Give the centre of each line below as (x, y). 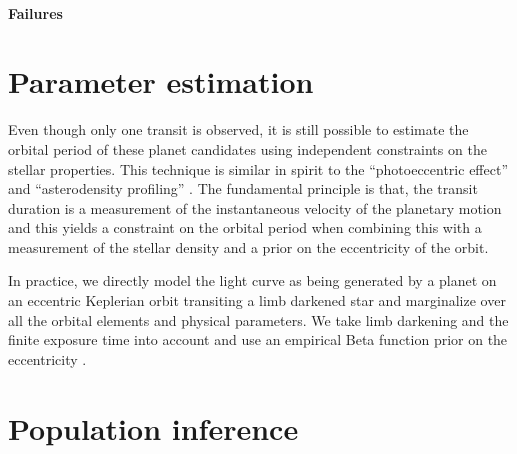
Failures (35, 12)
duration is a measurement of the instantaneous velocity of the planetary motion (255, 207)
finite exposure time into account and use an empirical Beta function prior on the (258, 339)
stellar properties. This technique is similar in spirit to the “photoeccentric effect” (258, 168)
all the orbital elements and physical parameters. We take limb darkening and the (258, 319)
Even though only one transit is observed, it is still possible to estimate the (238, 129)
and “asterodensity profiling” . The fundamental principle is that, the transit (243, 188)
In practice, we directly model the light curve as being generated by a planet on (252, 280)
